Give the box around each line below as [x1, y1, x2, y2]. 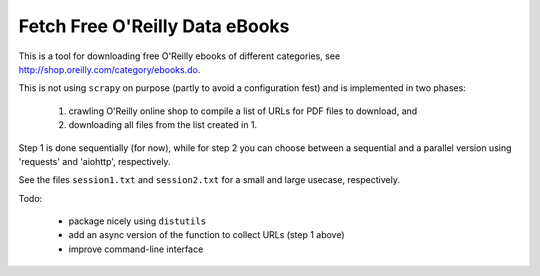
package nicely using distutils [68, 215, 207, 227]
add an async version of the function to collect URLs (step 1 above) [68, 229, 345, 241]
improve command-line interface [68, 243, 204, 255]
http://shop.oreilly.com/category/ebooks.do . [18, 63, 201, 75]
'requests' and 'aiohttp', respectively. [18, 155, 171, 167]
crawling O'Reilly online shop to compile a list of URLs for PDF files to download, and [68, 105, 418, 117]
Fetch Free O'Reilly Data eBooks [18, 15, 290, 37]
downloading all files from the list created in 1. [68, 119, 258, 131]
